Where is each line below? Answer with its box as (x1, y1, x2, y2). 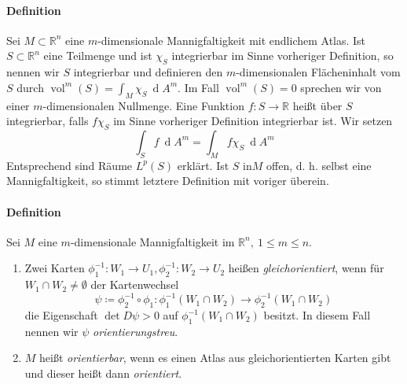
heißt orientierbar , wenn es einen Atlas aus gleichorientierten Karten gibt (39, 349, 391, 366)
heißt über (292, 97, 343, 113)
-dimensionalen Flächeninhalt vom (236, 64, 401, 80)
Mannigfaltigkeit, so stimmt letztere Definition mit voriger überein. (6, 172, 329, 189)
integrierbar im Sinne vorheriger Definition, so (171, 47, 394, 64)
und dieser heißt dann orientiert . (24, 365, 182, 382)
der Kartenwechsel (90, 276, 179, 293)
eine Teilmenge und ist (43, 47, 152, 64)
